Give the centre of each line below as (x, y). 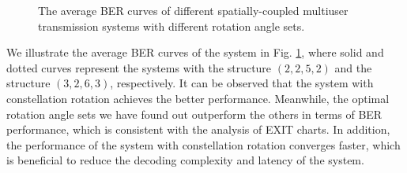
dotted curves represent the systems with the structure (139, 67)
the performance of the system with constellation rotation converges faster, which (203, 144)
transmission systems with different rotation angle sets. (171, 26)
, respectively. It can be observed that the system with (242, 83)
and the (353, 67)
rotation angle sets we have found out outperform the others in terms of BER (194, 114)
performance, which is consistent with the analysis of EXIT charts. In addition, (198, 129)
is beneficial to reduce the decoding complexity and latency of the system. (185, 160)
